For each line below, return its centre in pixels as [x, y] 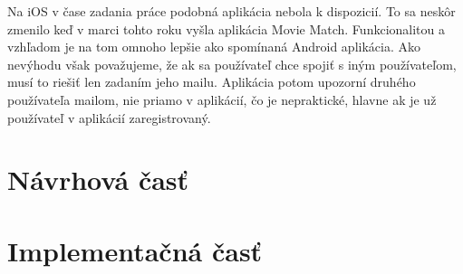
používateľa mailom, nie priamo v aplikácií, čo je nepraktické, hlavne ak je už [222, 99]
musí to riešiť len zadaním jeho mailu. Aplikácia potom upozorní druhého [212, 82]
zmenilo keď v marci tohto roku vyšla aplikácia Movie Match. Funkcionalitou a [226, 28]
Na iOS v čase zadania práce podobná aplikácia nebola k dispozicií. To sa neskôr [231, 11]
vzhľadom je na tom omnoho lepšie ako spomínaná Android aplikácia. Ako [214, 47]
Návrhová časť [98, 180]
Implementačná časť [135, 250]
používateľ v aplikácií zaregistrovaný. [109, 117]
